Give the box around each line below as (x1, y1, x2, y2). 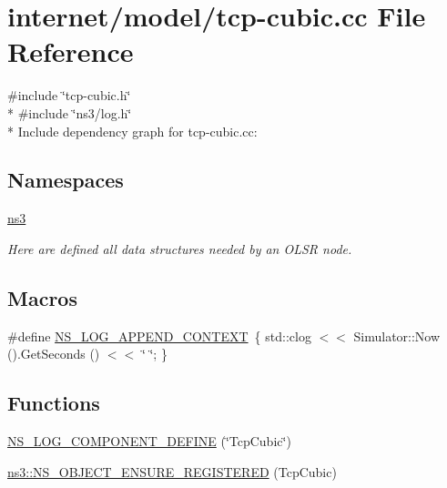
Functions (7, 389, 100, 417)
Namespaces (7, 166, 124, 194)
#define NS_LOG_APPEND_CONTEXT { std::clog (7, 326, 311, 345)
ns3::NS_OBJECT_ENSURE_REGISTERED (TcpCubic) (7, 462, 337, 481)
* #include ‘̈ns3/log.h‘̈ (7, 103, 132, 122)
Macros (7, 283, 77, 311)
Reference (7, 33, 134, 70)
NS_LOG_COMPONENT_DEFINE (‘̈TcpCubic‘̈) (7, 432, 291, 451)
